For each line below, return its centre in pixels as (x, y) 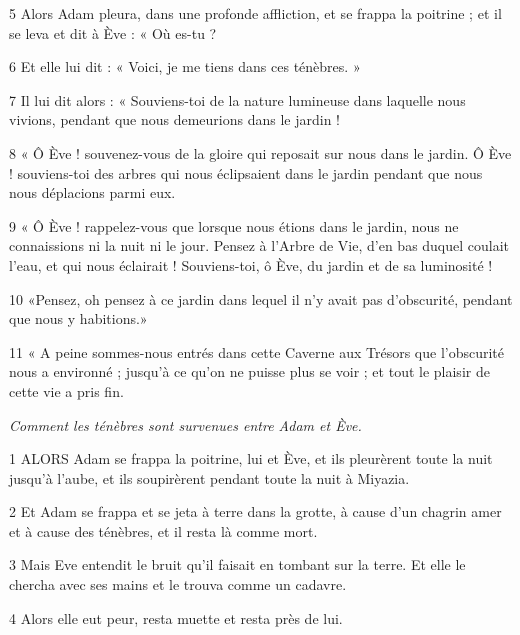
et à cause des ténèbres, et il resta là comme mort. (163, 530)
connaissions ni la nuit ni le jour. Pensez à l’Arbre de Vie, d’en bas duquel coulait (259, 245)
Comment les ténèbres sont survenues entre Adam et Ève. (185, 424)
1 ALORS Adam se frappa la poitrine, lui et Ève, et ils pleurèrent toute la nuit (251, 458)
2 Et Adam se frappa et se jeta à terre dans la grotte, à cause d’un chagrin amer (255, 511)
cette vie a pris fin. (66, 390)
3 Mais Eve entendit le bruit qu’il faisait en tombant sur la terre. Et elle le (237, 564)
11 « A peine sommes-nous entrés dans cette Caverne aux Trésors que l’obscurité (257, 351)
